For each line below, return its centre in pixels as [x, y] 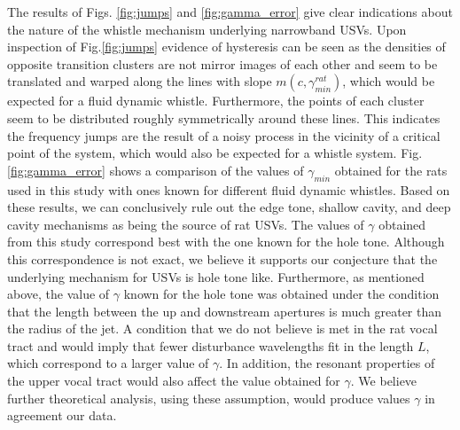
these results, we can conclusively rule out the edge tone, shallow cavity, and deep [229, 207]
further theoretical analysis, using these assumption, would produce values [209, 398]
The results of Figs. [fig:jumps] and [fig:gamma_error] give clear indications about [230, 12]
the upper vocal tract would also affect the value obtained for [174, 381]
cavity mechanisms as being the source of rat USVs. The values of [186, 224]
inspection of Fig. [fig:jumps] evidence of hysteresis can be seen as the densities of [226, 47]
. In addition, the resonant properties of [327, 363]
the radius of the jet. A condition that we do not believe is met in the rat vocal [222, 328]
